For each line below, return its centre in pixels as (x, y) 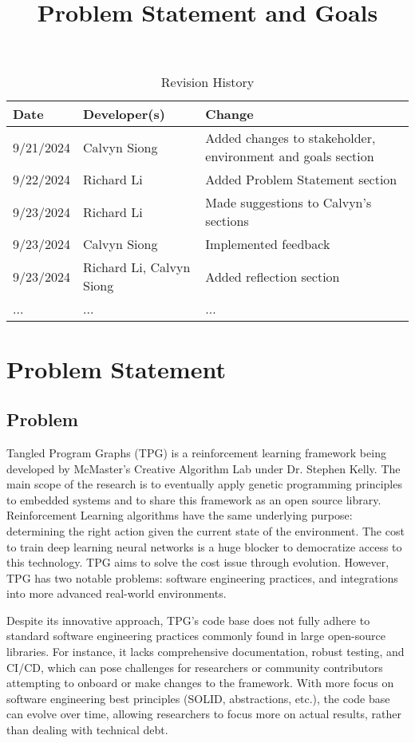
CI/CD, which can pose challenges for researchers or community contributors (195, 667)
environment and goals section (290, 156)
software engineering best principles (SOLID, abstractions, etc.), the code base (198, 698)
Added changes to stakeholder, (290, 138)
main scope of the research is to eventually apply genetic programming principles (204, 484)
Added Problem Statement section (301, 180)
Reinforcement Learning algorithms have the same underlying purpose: (180, 515)
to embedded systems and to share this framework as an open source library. (194, 499)
